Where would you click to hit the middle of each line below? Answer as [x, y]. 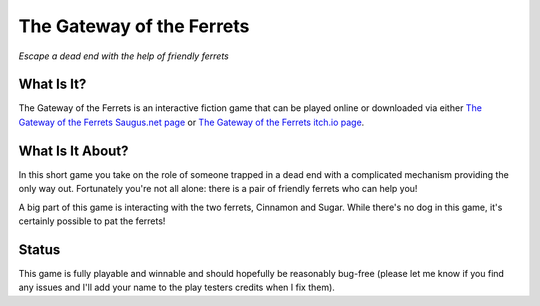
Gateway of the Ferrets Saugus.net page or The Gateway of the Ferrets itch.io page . [191, 122]
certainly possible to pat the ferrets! [92, 221]
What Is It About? [73, 150]
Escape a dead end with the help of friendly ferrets [123, 56]
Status [39, 249]
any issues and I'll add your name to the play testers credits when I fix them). [176, 287]
